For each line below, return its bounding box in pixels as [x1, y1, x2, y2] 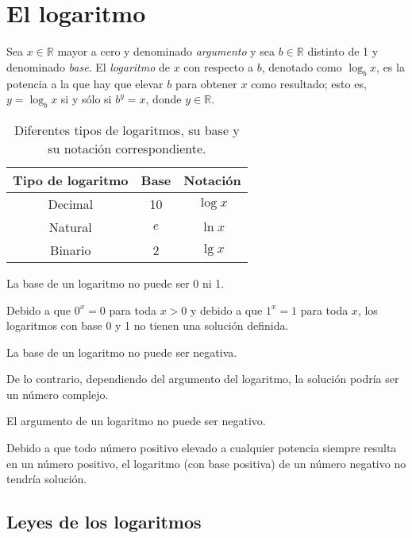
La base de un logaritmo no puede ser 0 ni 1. [6, 274, 225, 291]
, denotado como [261, 58, 342, 75]
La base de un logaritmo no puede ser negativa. [6, 343, 237, 360]
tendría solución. [6, 470, 87, 487]
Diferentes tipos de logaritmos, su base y [13, 120, 240, 139]
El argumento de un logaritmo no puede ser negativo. [6, 412, 266, 429]
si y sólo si [60, 91, 112, 107]
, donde [145, 91, 182, 107]
